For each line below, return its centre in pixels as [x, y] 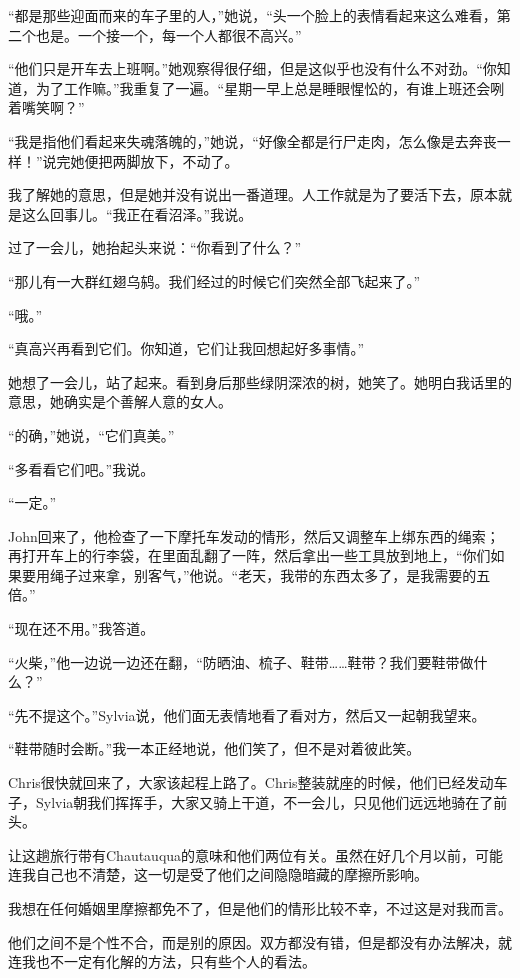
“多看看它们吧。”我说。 [81, 468]
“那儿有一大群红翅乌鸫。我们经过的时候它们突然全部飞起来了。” [214, 280]
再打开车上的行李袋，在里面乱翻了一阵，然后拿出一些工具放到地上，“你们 [249, 555]
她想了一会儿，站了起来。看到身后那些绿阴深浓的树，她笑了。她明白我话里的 [260, 381]
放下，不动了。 [189, 160]
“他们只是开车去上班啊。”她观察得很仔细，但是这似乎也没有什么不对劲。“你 [252, 68]
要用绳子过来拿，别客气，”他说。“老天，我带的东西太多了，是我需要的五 [256, 574]
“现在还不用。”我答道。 [81, 628]
